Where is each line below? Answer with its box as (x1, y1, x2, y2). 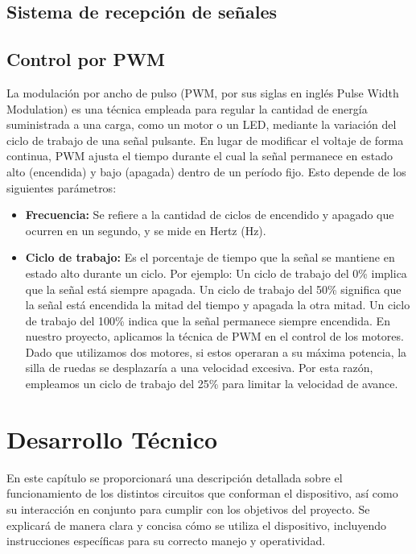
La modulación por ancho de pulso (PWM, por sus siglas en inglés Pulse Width (6, 84, 399, 101)
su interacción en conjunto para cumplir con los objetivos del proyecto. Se (6, 500, 370, 517)
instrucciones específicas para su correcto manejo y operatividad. (6, 532, 326, 549)
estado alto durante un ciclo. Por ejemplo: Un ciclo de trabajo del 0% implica (25, 264, 407, 281)
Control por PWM (6, 47, 166, 72)
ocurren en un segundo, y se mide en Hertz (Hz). (25, 221, 266, 238)
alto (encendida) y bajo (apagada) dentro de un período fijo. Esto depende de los (6, 163, 406, 180)
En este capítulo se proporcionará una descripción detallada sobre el (6, 469, 343, 486)
